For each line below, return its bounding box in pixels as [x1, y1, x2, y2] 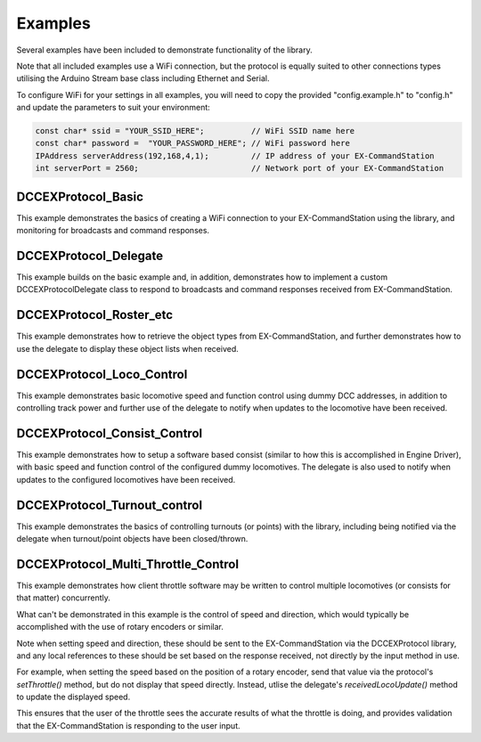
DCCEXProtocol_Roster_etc [16, 307, 174, 322]
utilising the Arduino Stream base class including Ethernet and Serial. [16, 73, 270, 84]
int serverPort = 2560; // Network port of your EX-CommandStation [35, 163, 444, 174]
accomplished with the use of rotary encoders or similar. [16, 622, 224, 632]
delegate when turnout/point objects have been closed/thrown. [16, 534, 249, 544]
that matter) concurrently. [16, 592, 111, 603]
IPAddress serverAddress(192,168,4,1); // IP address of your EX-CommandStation [35, 151, 436, 160]
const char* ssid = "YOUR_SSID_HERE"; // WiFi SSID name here [35, 126, 355, 136]
